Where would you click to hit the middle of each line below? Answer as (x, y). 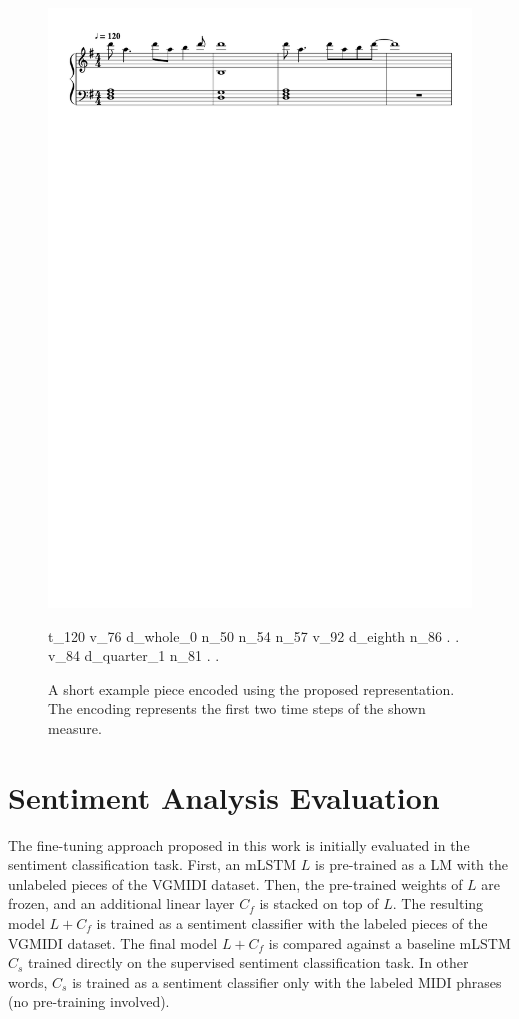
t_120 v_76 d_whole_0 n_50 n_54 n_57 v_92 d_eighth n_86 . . (254, 635)
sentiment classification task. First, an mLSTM (152, 864)
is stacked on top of (319, 903)
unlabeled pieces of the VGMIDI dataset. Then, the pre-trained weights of (235, 883)
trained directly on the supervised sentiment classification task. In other (248, 962)
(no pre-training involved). (89, 1001)
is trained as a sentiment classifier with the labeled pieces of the (292, 922)
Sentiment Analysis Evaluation (224, 796)
